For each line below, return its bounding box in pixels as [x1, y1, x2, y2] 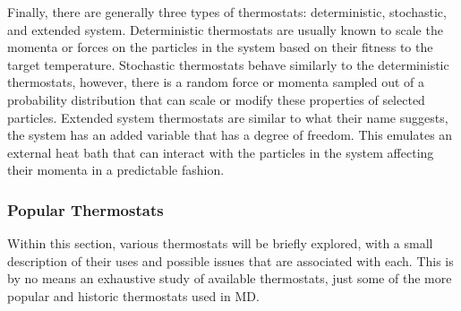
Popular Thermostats [7, 198, 164, 220]
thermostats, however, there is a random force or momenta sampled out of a [7, 73, 424, 91]
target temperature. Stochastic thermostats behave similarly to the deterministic [7, 55, 449, 73]
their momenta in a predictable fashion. [7, 160, 225, 179]
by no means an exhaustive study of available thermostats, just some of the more [7, 269, 452, 288]
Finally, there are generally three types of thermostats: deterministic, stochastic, [7, 3, 447, 21]
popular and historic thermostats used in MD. [7, 286, 260, 305]
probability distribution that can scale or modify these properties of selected [7, 90, 425, 108]
